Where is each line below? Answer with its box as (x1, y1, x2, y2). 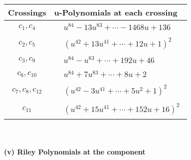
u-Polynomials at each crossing (54, 6, 178, 18)
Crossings (8, 6, 46, 18)
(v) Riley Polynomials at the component (4, 146, 146, 156)
